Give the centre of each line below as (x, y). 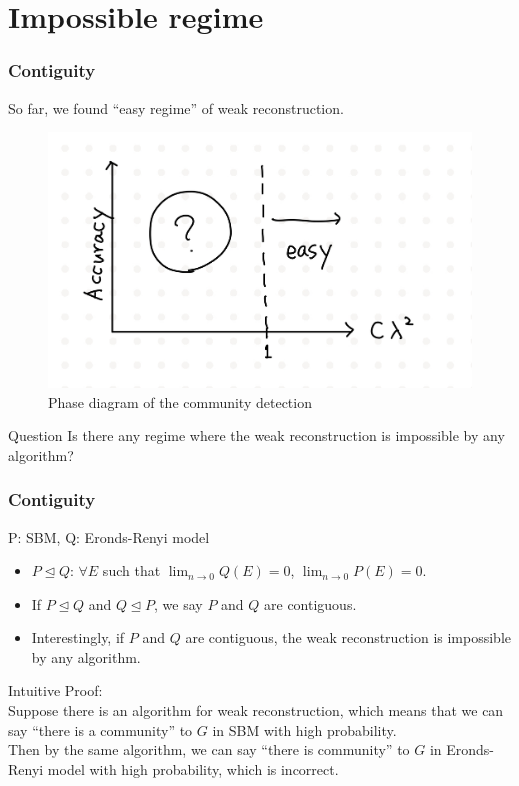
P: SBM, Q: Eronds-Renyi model (109, 536)
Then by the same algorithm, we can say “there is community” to (209, 749)
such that (131, 570)
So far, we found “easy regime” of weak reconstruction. (176, 107)
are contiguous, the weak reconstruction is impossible (348, 637)
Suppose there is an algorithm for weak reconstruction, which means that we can (256, 710)
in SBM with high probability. (304, 729)
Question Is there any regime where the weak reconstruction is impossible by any (256, 435)
